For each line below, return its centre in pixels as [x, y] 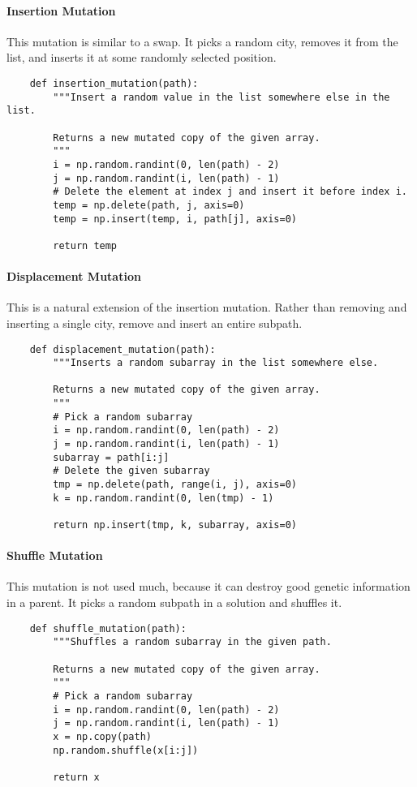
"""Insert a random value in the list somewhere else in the [221, 97]
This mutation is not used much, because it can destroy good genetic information [208, 586]
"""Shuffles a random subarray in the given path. [192, 642]
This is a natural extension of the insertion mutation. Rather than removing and [207, 307]
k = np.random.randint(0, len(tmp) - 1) [163, 498]
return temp [85, 245]
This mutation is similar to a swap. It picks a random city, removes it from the [202, 41]
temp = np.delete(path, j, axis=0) [149, 205]
